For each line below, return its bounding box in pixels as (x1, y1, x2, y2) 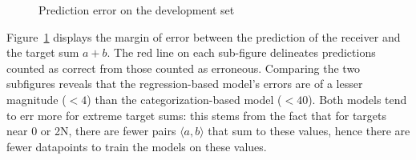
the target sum (6, 44, 79, 61)
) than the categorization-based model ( (87, 90, 282, 107)
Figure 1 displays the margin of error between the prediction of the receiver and (6, 28, 401, 45)
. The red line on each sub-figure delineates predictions (107, 44, 376, 61)
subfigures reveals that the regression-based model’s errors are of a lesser (6, 75, 363, 92)
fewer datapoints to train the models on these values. (6, 138, 267, 154)
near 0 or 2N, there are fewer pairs (6, 122, 176, 139)
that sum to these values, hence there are (208, 122, 410, 139)
